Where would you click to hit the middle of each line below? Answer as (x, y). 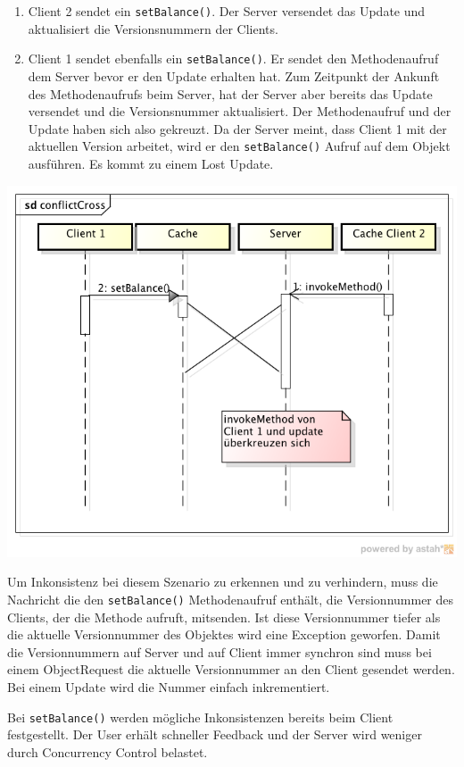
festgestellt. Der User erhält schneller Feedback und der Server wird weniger (215, 734)
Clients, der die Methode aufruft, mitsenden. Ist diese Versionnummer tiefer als (224, 617)
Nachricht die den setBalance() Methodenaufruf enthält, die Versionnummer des (231, 599)
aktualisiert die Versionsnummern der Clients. (153, 28)
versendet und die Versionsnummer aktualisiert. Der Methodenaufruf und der (240, 111)
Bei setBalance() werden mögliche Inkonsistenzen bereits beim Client (200, 717)
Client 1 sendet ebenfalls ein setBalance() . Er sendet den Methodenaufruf (233, 58)
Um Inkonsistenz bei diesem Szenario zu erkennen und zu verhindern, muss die (223, 582)
